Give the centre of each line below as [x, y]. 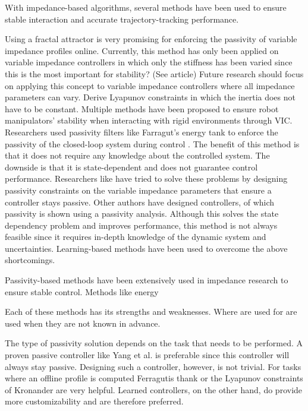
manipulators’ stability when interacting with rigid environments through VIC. [149, 120]
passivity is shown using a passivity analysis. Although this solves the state [142, 214]
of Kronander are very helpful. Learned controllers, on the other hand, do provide [154, 389]
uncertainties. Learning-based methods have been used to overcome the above [146, 248]
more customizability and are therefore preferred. [94, 401]
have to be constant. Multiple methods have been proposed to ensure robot [142, 108]
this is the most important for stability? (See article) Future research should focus [154, 73]
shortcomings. [30, 260]
